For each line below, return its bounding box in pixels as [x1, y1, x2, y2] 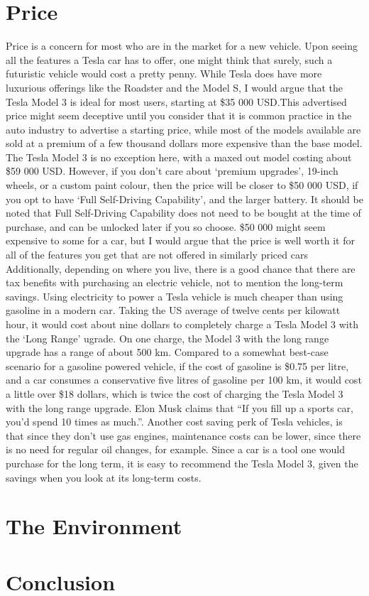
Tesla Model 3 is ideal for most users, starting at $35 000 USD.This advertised [6, 94, 347, 109]
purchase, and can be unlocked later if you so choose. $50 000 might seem [6, 219, 326, 234]
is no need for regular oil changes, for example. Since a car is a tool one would [6, 442, 345, 457]
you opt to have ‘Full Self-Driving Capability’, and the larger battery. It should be [6, 191, 363, 206]
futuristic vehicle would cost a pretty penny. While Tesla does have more [6, 66, 322, 81]
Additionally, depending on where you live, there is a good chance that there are [6, 261, 356, 276]
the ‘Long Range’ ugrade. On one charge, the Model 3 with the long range [6, 330, 329, 345]
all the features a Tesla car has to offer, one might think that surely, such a [6, 52, 333, 67]
